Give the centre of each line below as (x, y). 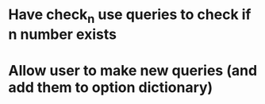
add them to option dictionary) (111, 87)
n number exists (63, 34)
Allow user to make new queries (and (133, 70)
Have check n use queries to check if (130, 16)
